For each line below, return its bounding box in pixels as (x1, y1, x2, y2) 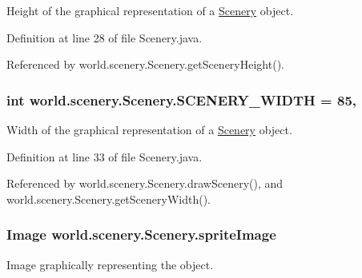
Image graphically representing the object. (6, 256, 214, 272)
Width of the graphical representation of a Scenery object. (6, 121, 292, 137)
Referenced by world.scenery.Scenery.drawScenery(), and (6, 175, 284, 192)
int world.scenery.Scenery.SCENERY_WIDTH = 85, (6, 89, 357, 109)
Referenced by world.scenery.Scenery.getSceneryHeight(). (6, 56, 284, 73)
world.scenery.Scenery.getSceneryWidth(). (6, 190, 211, 207)
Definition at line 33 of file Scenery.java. (6, 148, 203, 165)
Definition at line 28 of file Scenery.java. (6, 29, 203, 46)
